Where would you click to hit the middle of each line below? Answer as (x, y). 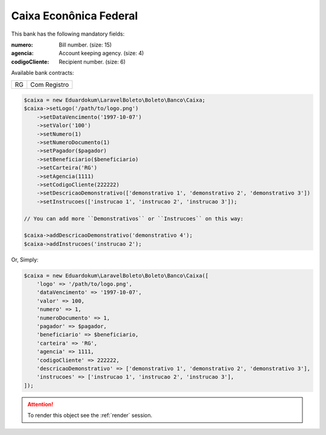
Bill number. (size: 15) (85, 45)
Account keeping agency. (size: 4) (101, 53)
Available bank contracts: (43, 73)
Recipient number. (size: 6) (92, 62)
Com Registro (50, 85)
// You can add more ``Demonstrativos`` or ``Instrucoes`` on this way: (134, 218)
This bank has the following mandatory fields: (68, 34)
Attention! (40, 404)
